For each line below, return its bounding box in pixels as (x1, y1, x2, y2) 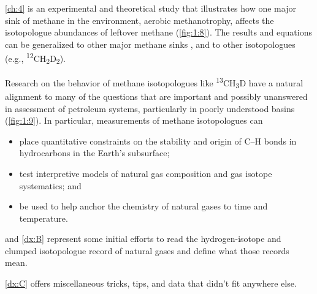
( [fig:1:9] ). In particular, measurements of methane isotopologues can (5, 114, 263, 127)
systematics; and (19, 179, 82, 192)
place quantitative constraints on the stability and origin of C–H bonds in (19, 134, 297, 147)
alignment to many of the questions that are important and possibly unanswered (5, 89, 308, 102)
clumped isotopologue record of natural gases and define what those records (5, 244, 289, 257)
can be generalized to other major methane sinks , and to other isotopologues (5, 37, 296, 50)
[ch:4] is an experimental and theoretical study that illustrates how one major (5, 2, 296, 14)
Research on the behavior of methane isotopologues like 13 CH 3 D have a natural (5, 75, 304, 91)
